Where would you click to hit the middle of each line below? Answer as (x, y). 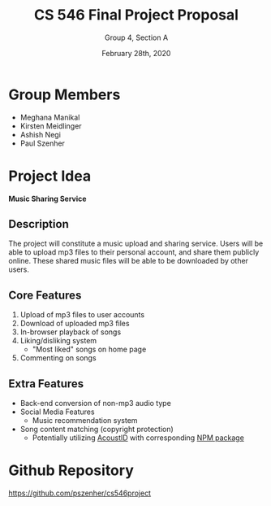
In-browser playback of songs (71, 332)
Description (39, 224)
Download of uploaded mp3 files (75, 324)
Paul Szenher (42, 143)
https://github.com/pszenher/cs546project (80, 493)
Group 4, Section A (136, 37)
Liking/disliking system (58, 341)
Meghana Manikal (50, 117)
